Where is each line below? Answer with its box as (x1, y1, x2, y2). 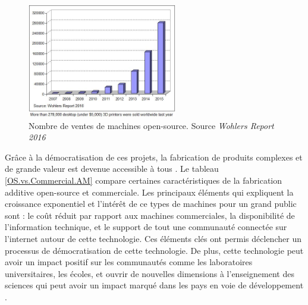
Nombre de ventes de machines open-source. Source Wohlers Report (29, 119, 274, 131)
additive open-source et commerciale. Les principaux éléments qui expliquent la (5, 185, 294, 198)
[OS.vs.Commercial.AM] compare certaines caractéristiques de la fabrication (5, 174, 282, 186)
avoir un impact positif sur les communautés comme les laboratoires (5, 256, 253, 268)
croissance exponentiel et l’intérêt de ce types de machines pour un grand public (5, 197, 297, 210)
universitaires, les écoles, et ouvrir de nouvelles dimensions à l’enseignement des (5, 267, 294, 279)
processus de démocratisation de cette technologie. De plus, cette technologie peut (5, 244, 304, 256)
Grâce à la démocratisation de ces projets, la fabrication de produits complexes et (5, 150, 303, 163)
